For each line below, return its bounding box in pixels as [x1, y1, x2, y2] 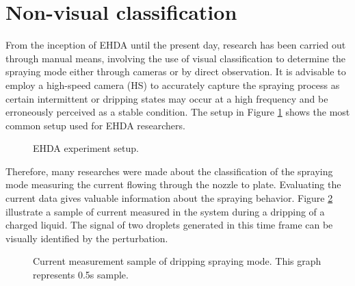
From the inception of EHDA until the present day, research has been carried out [5, 38, 346, 52]
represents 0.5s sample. [33, 268, 129, 282]
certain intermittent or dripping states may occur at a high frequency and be [5, 91, 328, 105]
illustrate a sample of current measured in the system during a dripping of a [5, 204, 325, 218]
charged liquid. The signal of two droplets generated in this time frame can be [5, 218, 333, 232]
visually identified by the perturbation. [5, 231, 168, 245]
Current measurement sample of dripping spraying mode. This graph [33, 254, 321, 268]
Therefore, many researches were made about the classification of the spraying [5, 164, 333, 178]
